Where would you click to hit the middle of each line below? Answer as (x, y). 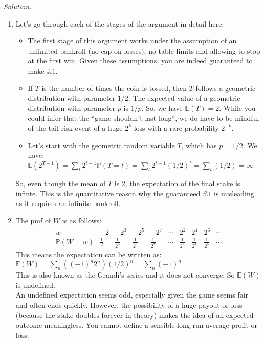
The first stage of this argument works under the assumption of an (132, 41)
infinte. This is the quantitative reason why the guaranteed (108, 193)
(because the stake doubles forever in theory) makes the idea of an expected (135, 315)
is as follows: (82, 220)
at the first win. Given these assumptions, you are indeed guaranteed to (140, 61)
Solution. (18, 6)
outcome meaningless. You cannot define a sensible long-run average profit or (136, 325)
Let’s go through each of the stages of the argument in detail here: (120, 23)
